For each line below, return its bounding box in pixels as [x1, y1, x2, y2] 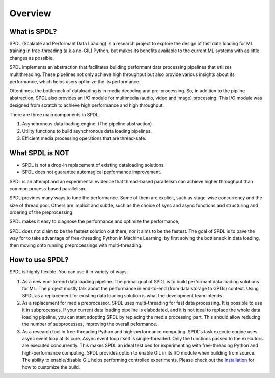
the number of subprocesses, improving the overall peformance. [22, 321, 158, 327]
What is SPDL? [9, 27, 57, 36]
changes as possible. [9, 55, 54, 61]
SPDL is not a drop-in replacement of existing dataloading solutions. [22, 162, 166, 168]
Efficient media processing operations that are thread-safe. [22, 135, 147, 141]
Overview [9, 8, 51, 19]
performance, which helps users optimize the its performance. [9, 79, 141, 85]
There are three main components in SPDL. [9, 111, 100, 117]
